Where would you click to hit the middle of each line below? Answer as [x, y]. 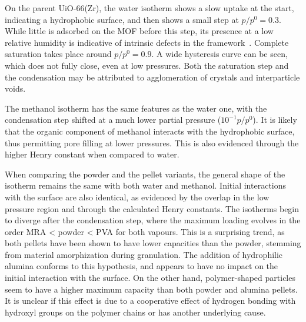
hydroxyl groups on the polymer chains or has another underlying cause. [135, 312]
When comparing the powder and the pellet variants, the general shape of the [145, 174]
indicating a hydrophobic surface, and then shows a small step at [122, 19]
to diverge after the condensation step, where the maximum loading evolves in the [153, 220]
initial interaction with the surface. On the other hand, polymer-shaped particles [150, 278]
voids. [15, 88]
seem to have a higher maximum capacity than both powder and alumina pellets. [151, 289]
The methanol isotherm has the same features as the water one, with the [136, 108]
